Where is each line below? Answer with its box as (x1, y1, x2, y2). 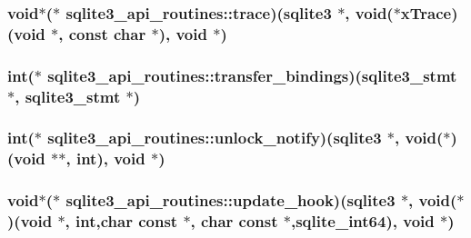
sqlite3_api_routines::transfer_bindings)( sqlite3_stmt (47, 64, 457, 86)
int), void (75, 147, 145, 170)
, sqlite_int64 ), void (290, 210, 435, 233)
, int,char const (65, 210, 178, 233)
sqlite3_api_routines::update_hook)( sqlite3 (65, 189, 396, 212)
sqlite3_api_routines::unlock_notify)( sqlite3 (47, 126, 382, 149)
